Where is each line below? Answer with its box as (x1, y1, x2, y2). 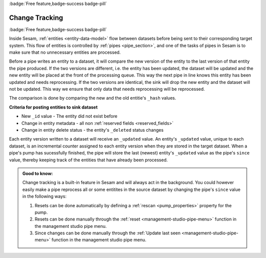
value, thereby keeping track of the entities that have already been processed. (9, 157, 168, 163)
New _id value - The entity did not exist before (21, 113, 118, 119)
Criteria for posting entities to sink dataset (9, 104, 98, 110)
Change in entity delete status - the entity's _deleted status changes (21, 127, 164, 133)
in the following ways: (22, 193, 66, 199)
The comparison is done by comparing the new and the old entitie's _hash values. (9, 95, 176, 101)
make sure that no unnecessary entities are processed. (9, 49, 121, 55)
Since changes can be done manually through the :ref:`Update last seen (34, 230, 181, 236)
